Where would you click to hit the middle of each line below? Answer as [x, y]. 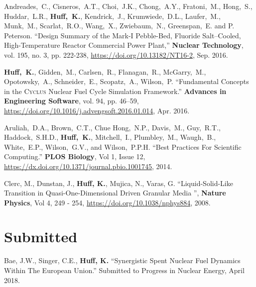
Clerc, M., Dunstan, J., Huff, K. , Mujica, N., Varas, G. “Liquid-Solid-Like [119, 183]
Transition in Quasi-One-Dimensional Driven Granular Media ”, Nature [115, 193]
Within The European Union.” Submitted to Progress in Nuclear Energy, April [124, 270]
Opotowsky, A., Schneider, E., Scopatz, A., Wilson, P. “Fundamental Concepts [127, 81]
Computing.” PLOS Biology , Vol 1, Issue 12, [75, 156]
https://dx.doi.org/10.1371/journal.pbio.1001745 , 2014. [88, 166]
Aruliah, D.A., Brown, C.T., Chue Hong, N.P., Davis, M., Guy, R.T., [112, 127]
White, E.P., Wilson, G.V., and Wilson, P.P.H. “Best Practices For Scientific [123, 146]
